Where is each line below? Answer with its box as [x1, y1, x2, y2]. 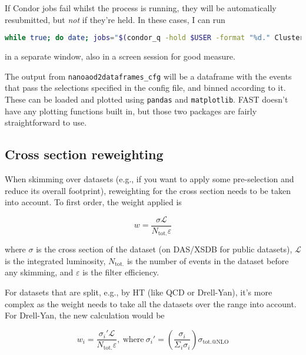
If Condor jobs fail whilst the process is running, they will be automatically [5, 2, 277, 14]
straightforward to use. [5, 116, 87, 129]
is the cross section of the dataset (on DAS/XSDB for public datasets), [36, 243, 292, 255]
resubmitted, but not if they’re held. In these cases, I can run [5, 13, 225, 25]
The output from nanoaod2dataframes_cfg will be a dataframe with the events [5, 70, 292, 82]
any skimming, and [5, 266, 74, 278]
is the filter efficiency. [82, 266, 159, 278]
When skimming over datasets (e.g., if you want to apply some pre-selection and [5, 172, 294, 185]
